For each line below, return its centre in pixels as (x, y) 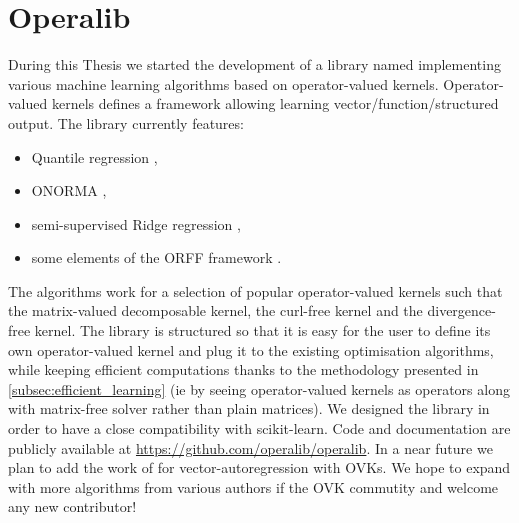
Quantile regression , (94, 156)
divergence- (461, 310)
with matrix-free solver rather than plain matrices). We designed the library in (249, 408)
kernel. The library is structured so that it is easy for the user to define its (262, 330)
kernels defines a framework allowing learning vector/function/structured (275, 103)
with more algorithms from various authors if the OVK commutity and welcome (253, 486)
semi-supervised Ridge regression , (136, 223)
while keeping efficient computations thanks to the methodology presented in (243, 369)
